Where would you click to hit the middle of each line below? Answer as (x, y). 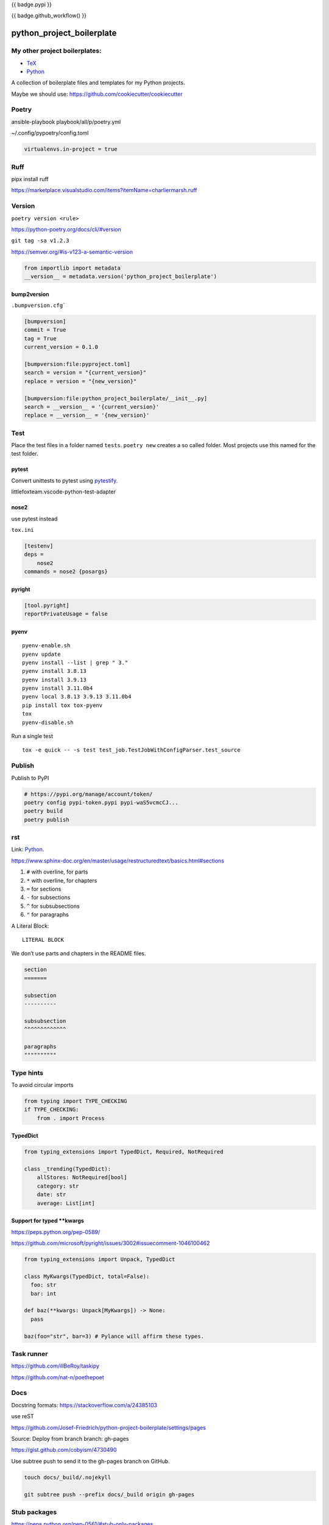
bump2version (30, 294)
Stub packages (34, 1512)
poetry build (44, 811)
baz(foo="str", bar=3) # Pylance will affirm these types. (114, 1336)
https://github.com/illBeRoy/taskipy (55, 1366)
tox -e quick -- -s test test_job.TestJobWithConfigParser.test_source (131, 750)
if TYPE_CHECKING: (51, 1110)
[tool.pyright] (47, 605)
